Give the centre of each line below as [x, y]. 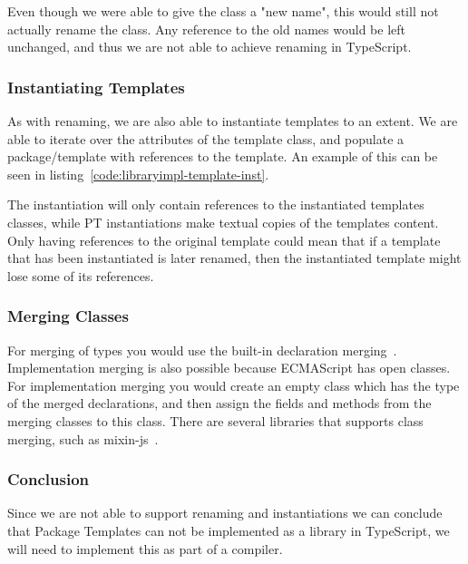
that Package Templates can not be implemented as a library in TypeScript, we [229, 530]
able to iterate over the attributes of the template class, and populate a [206, 138]
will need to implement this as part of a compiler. [145, 548]
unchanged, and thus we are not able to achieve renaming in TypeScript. [210, 47]
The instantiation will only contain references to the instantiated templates [216, 204]
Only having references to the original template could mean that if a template [224, 240]
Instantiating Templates [96, 87]
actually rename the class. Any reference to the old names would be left [206, 29]
